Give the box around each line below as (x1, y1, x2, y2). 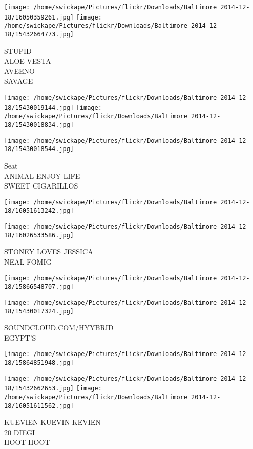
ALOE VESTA (4, 55, 51, 66)
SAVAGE (4, 76, 33, 86)
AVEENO (4, 65, 35, 76)
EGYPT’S (4, 332, 36, 343)
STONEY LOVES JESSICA (4, 246, 93, 257)
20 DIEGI (4, 426, 35, 437)
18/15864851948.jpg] (4, 359, 74, 366)
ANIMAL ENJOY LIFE (4, 170, 80, 181)
